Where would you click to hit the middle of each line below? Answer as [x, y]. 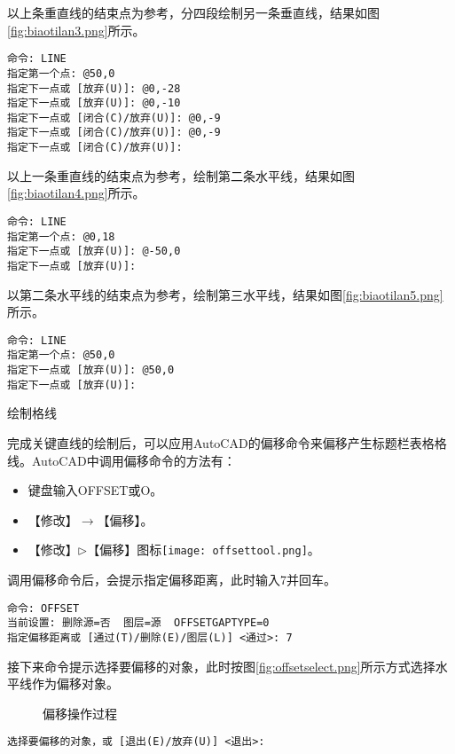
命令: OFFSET [43, 608]
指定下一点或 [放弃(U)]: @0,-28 [94, 88]
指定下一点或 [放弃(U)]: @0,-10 [94, 103]
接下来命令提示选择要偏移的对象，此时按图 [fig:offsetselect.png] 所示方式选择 [221, 666]
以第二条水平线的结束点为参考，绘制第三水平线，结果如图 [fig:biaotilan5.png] [225, 294]
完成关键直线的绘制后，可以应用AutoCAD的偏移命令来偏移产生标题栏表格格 [227, 443]
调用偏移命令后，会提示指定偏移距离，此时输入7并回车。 [172, 580]
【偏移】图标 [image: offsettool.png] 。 [204, 550]
